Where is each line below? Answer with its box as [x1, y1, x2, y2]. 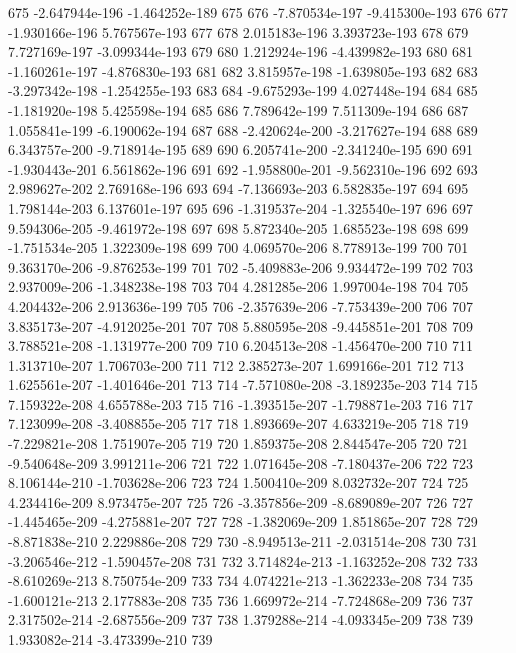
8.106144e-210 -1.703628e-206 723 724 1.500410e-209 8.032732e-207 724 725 [8, 472, 469, 493]
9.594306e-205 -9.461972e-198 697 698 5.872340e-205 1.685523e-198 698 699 [8, 217, 469, 238]
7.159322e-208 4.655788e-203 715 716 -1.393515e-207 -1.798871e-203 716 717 [8, 393, 474, 414]
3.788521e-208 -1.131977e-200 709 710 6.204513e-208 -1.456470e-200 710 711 [8, 335, 474, 356]
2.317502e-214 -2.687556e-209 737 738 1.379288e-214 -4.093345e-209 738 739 [8, 609, 474, 630]
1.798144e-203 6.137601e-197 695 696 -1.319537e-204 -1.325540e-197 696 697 [8, 197, 474, 218]
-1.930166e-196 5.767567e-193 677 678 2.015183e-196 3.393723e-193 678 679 [8, 21, 469, 42]
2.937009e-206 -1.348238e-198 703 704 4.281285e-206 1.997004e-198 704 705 [8, 276, 469, 297]
